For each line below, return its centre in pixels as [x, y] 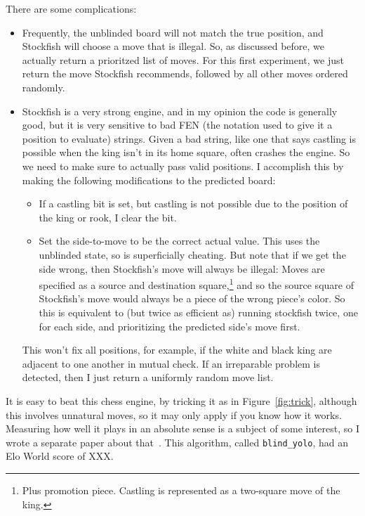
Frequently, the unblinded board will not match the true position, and [173, 32]
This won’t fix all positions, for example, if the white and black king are [177, 350]
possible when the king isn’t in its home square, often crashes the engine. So [186, 152]
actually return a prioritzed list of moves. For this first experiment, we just [183, 59]
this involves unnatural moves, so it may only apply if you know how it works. [174, 414]
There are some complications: [71, 8]
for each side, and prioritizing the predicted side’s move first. [170, 326]
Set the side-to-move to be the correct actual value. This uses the [179, 241]
